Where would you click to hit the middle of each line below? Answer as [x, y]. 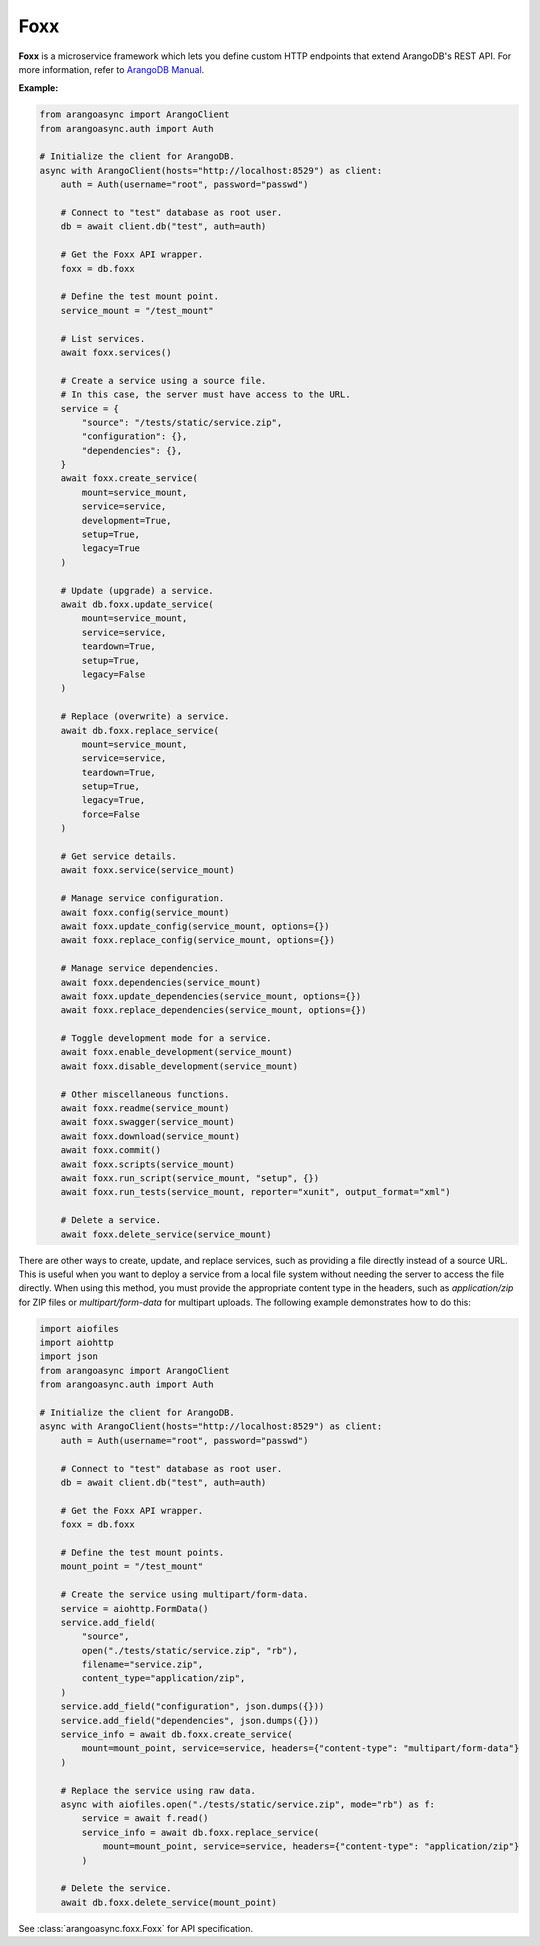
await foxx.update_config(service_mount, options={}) [195, 926]
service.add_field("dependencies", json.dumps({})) [190, 1720]
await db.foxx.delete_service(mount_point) [168, 1902]
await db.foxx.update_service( [137, 604]
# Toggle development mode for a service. [166, 1038]
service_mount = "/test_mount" [137, 310]
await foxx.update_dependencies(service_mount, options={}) [211, 996]
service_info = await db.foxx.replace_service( [200, 1832]
